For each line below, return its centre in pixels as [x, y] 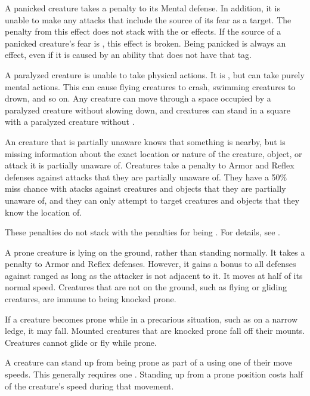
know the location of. [44, 212]
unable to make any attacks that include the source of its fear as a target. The [148, 19]
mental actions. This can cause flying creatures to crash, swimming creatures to [150, 86]
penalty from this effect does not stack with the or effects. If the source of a [143, 31]
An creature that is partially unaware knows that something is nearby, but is [145, 141]
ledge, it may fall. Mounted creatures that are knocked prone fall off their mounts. [155, 331]
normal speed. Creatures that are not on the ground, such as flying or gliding [146, 287]
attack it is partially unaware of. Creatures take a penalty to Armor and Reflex [150, 165]
